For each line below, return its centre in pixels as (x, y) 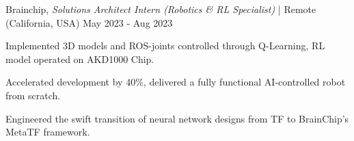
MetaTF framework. (48, 132)
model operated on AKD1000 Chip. (80, 59)
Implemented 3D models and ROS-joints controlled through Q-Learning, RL (165, 46)
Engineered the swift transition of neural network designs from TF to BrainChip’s (177, 118)
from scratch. (33, 95)
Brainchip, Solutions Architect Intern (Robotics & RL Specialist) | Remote (161, 9)
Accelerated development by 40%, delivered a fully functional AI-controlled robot (176, 82)
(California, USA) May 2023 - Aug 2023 (89, 22)
